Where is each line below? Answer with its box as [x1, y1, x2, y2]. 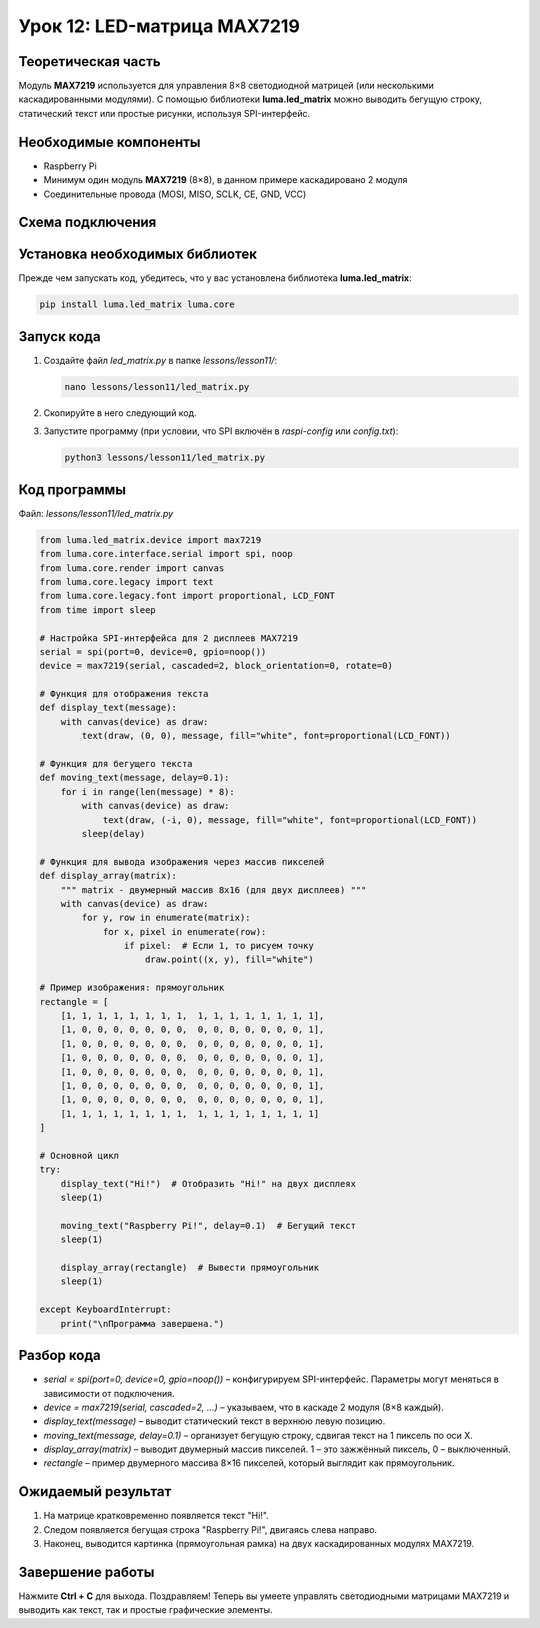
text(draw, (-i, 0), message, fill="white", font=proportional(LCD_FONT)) [102, 814, 478, 825]
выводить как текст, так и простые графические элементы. [18, 1604, 273, 1616]
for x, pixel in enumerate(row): [102, 926, 267, 937]
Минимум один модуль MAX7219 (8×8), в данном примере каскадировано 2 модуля [43, 174, 408, 186]
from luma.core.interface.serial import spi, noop [39, 548, 294, 560]
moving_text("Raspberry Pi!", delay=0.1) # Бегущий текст [60, 1220, 357, 1231]
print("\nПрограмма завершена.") [60, 1318, 225, 1329]
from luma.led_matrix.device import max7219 [39, 534, 262, 545]
